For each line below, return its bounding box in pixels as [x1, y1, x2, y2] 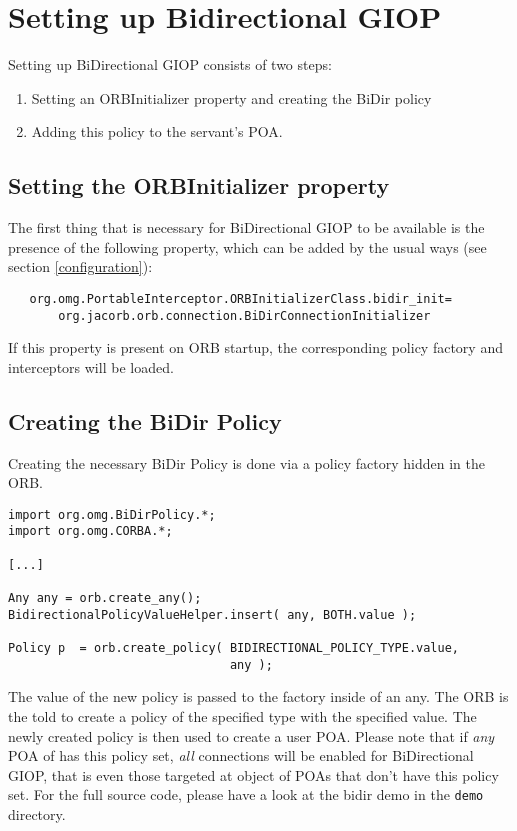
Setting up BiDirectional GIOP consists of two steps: [8, 54, 332, 75]
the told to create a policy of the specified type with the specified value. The [8, 705, 477, 726]
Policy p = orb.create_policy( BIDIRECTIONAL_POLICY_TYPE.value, [8, 641, 460, 656]
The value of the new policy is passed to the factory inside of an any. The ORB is [8, 686, 509, 707]
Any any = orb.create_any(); [8, 591, 202, 606]
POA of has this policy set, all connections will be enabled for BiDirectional [8, 745, 474, 766]
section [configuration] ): [8, 256, 153, 277]
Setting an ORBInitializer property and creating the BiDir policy [31, 87, 432, 108]
